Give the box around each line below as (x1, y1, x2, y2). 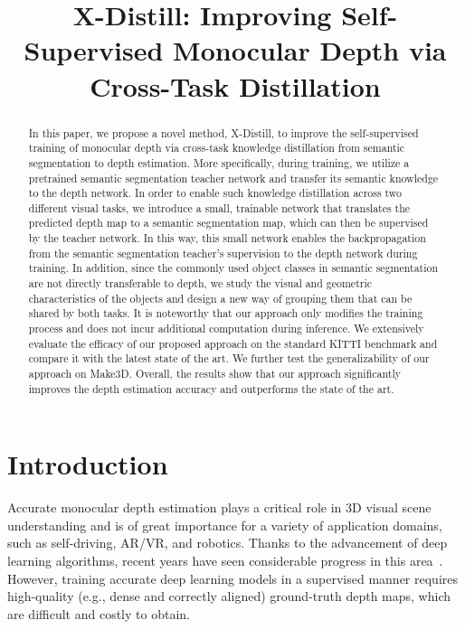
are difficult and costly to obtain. (7, 604, 190, 623)
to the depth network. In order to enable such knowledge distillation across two (28, 185, 403, 201)
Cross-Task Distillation (90, 67, 381, 104)
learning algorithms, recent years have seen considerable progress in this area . (7, 551, 443, 570)
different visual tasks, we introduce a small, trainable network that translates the (28, 200, 411, 215)
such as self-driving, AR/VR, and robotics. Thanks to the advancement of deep (7, 533, 448, 552)
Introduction (7, 446, 168, 483)
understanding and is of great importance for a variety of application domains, (7, 515, 442, 534)
